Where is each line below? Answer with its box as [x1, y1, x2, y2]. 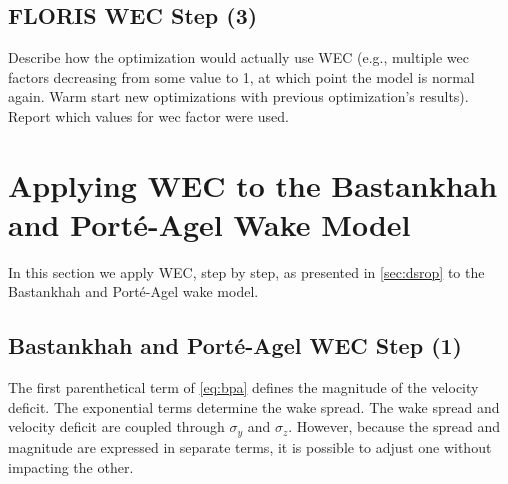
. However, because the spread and [288, 416, 500, 437]
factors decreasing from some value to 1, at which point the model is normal [8, 66, 475, 87]
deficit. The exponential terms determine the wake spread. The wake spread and [8, 396, 500, 417]
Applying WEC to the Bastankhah [8, 164, 498, 205]
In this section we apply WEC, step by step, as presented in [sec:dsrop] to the [8, 261, 485, 282]
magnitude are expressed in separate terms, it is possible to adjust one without [8, 436, 492, 457]
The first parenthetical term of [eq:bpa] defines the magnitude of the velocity [8, 377, 479, 398]
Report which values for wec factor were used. [8, 105, 289, 126]
